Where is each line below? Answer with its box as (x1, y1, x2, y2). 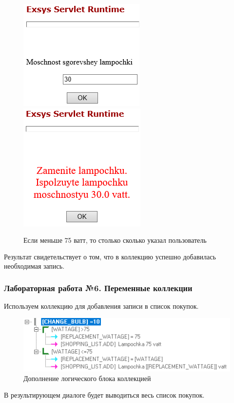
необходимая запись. (4, 261, 65, 271)
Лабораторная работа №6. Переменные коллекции (4, 281, 193, 294)
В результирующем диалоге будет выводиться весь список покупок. (4, 390, 205, 400)
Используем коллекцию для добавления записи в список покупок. (4, 301, 199, 311)
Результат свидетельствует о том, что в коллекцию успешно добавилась (4, 251, 216, 261)
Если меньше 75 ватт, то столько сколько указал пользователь (23, 235, 207, 245)
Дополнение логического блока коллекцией (23, 373, 151, 383)
